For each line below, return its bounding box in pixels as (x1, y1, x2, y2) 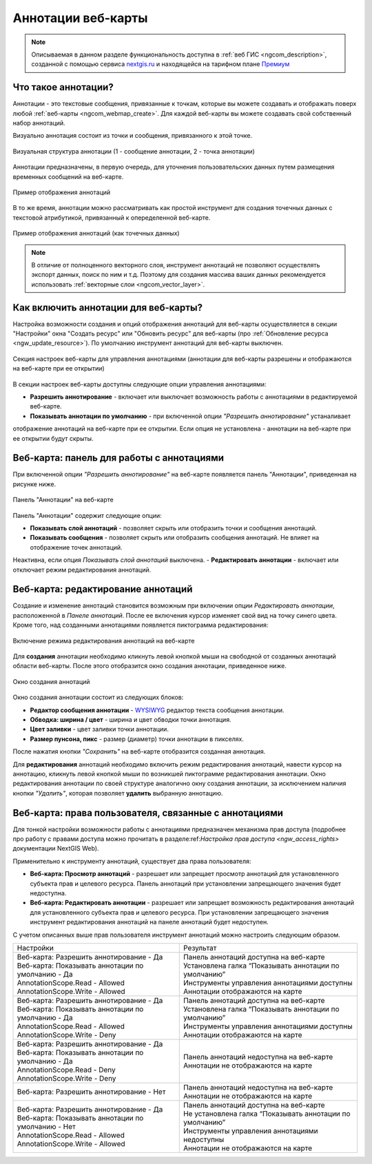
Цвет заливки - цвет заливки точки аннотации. (30, 725, 169, 734)
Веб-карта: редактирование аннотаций (12, 583, 193, 595)
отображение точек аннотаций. (30, 543, 123, 551)
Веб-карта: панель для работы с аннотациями (12, 452, 224, 464)
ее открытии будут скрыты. (12, 434, 94, 442)
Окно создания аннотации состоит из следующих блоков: (12, 693, 184, 702)
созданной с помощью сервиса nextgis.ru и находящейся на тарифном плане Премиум (31, 60, 290, 68)
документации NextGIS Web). (12, 844, 99, 853)
